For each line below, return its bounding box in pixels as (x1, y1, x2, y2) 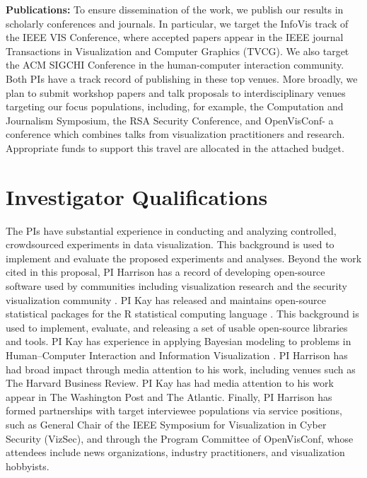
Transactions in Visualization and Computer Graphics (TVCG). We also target (6, 43, 349, 58)
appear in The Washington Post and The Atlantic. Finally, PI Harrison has (6, 389, 332, 404)
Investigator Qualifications (6, 182, 268, 211)
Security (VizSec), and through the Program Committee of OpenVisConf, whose (6, 431, 354, 445)
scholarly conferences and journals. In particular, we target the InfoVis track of (6, 16, 349, 30)
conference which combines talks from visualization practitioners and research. (6, 127, 345, 141)
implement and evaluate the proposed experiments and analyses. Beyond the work (6, 250, 362, 265)
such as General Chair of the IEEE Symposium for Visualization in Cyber (6, 416, 327, 431)
